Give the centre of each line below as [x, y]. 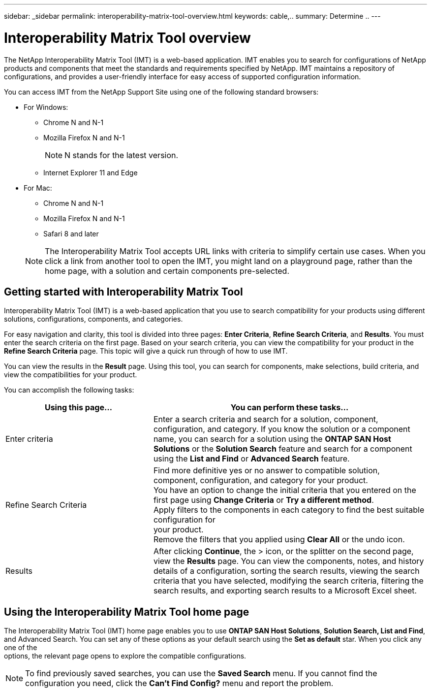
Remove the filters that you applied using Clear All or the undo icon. [279, 540]
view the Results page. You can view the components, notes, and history [289, 561]
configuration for [184, 520]
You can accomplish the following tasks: [69, 390]
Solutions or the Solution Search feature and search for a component [283, 449]
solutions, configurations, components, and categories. [93, 319]
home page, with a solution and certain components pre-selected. [167, 271]
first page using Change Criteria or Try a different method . [263, 500]
